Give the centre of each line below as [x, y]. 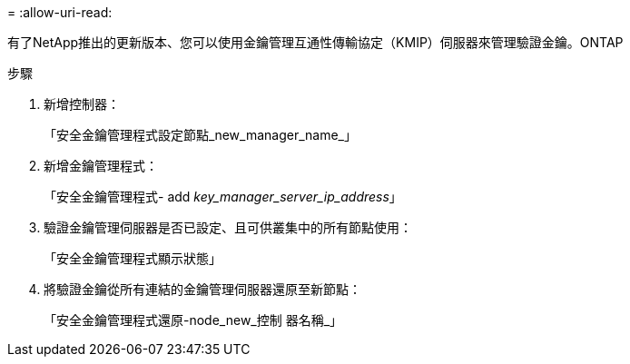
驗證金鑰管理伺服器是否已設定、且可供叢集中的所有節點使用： [228, 227]
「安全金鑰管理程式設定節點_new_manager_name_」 [200, 135]
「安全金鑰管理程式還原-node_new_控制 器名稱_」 [193, 320]
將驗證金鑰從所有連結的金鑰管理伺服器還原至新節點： [202, 289]
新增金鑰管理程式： [101, 166]
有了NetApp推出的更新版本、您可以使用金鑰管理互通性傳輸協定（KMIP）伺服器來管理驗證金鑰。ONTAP [315, 42]
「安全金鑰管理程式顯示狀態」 [133, 258]
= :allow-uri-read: [60, 12]
